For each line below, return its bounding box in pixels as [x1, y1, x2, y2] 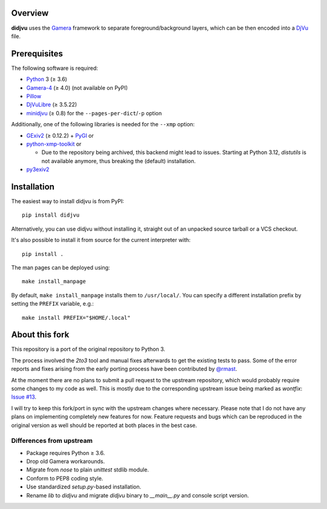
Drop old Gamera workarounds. [26, 458, 105, 465]
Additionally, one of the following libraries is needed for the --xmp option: [11, 121, 195, 128]
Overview [11, 8, 49, 18]
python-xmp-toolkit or [26, 140, 82, 147]
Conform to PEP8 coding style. [26, 474, 104, 482]
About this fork [11, 329, 70, 340]
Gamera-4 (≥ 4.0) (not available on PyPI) [26, 84, 128, 91]
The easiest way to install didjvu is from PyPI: [11, 198, 124, 205]
